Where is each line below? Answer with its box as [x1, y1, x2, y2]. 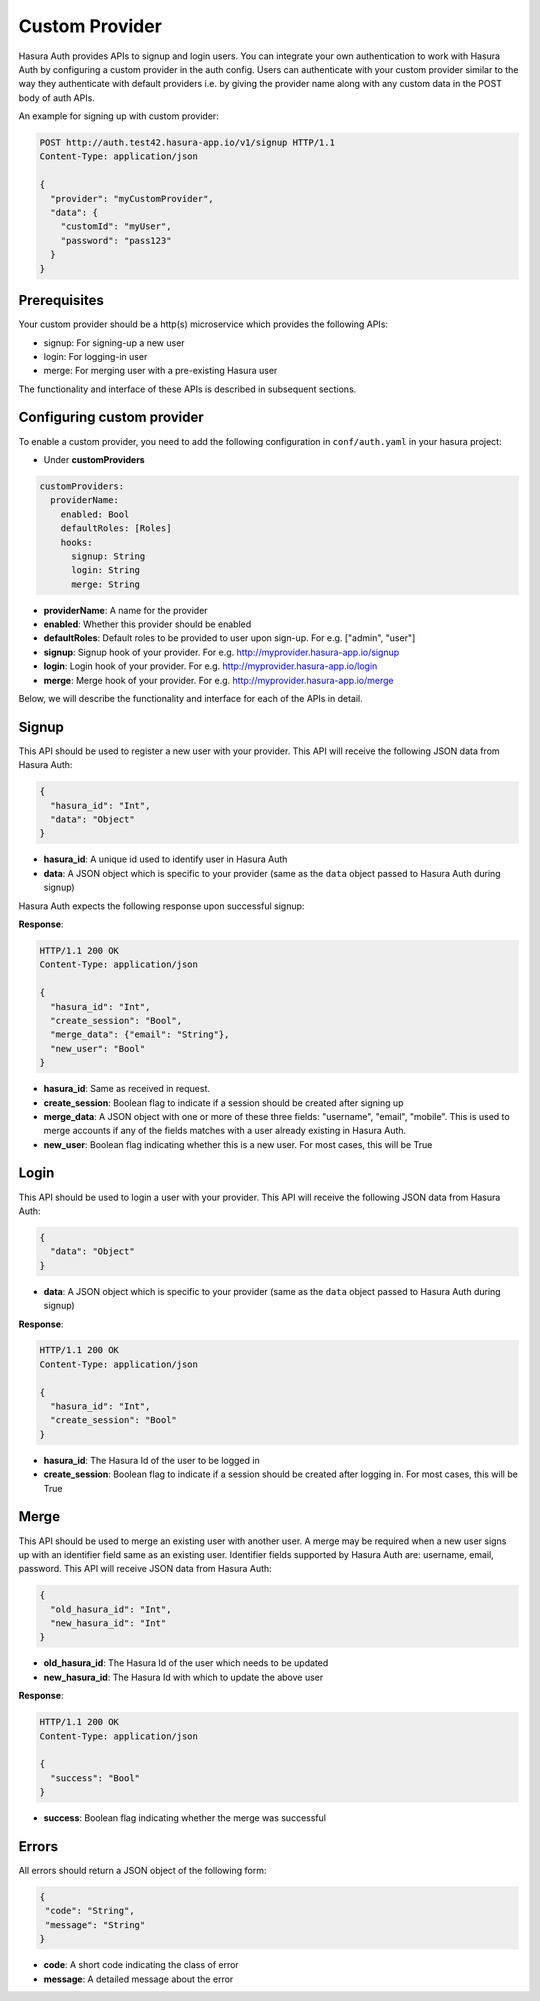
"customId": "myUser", [60, 221, 172, 232]
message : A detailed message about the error [43, 1973, 234, 1985]
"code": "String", [45, 1905, 135, 1917]
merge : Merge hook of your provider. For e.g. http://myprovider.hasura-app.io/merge [43, 674, 394, 686]
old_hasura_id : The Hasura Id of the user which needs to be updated [43, 1657, 329, 1669]
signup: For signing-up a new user [43, 336, 185, 349]
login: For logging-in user [43, 350, 148, 362]
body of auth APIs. [18, 91, 95, 104]
